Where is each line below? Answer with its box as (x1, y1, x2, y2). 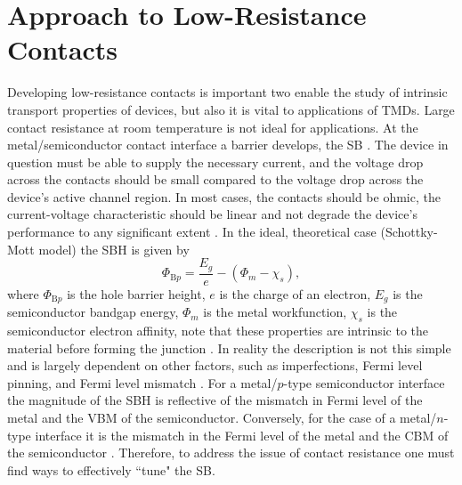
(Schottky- (380, 222, 438, 241)
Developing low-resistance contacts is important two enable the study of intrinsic (7, 83, 448, 101)
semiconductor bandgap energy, (7, 303, 179, 321)
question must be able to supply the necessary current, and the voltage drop (7, 152, 424, 171)
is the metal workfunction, (203, 303, 347, 321)
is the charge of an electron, (219, 284, 371, 303)
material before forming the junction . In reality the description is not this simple (7, 338, 451, 357)
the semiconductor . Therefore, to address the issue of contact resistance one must (7, 443, 455, 462)
